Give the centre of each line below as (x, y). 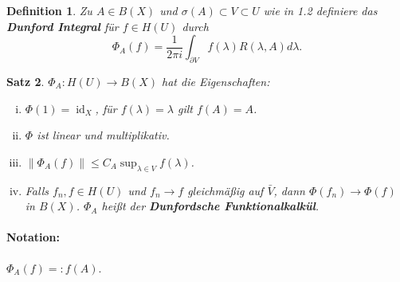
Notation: (33, 237)
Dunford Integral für (63, 26)
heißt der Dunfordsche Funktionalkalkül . (210, 206)
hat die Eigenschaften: (216, 81)
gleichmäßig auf (225, 190)
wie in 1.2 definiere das (320, 10)
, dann (289, 190)
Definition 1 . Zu (49, 10)
